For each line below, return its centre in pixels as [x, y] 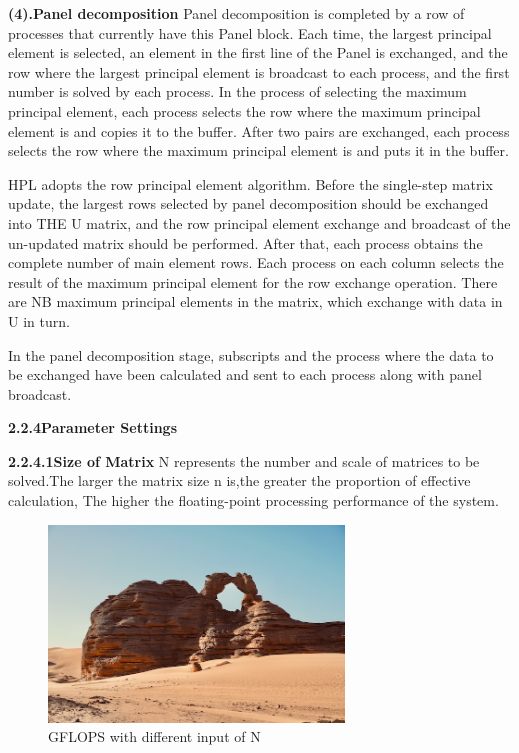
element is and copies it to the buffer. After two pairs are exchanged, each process [259, 130]
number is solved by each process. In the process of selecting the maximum [237, 91]
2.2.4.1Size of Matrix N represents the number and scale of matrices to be [244, 460]
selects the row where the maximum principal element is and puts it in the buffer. [258, 150]
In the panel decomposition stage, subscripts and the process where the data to [251, 354]
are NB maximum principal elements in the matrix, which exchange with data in [255, 301]
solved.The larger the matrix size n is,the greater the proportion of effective [239, 480]
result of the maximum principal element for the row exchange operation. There [253, 281]
